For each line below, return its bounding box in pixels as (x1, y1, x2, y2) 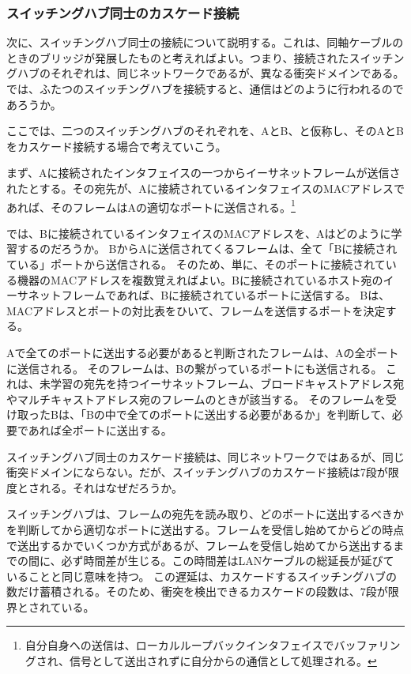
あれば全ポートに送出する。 (28, 421, 172, 438)
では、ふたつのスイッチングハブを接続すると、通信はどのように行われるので (6, 81, 404, 96)
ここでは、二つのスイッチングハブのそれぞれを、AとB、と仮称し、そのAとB (6, 122, 404, 139)
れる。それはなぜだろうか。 (39, 479, 183, 495)
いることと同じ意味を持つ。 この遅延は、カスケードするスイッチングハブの (6, 567, 398, 584)
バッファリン (334, 637, 401, 653)
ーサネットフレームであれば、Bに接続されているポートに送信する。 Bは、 (6, 287, 390, 303)
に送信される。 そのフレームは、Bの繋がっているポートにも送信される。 (6, 360, 383, 376)
